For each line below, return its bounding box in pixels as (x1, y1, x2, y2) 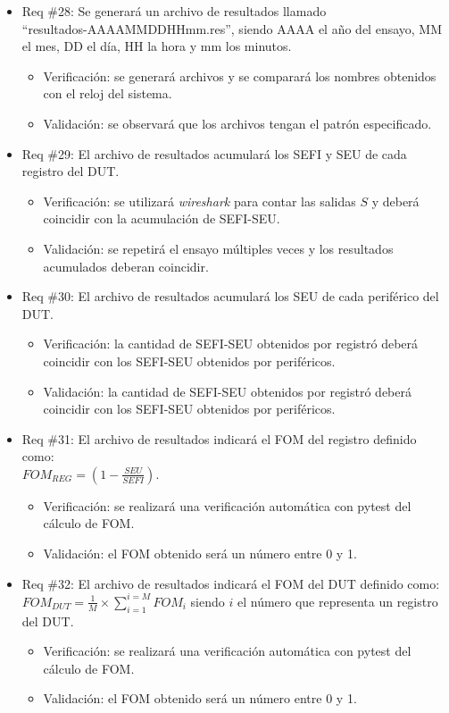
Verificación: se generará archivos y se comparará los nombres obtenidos (43, 66, 437, 85)
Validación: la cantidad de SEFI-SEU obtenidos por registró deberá (43, 382, 412, 400)
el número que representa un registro (237, 591, 438, 610)
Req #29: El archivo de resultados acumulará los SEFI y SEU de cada (21, 144, 407, 163)
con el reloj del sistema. (43, 84, 172, 103)
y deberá (371, 191, 420, 210)
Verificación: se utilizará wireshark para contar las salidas (43, 191, 356, 210)
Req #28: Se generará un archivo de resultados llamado (21, 2, 327, 20)
